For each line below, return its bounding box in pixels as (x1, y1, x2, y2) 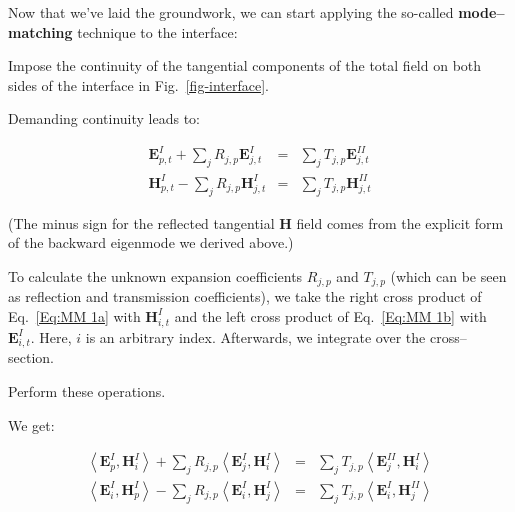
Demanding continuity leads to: (8, 108, 201, 129)
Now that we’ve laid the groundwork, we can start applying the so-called (8, 2, 454, 22)
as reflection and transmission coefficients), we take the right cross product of (8, 286, 482, 307)
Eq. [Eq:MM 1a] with (8, 305, 141, 326)
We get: (8, 414, 55, 435)
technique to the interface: (77, 21, 238, 42)
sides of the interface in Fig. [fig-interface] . (8, 74, 270, 95)
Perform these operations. (8, 380, 166, 401)
